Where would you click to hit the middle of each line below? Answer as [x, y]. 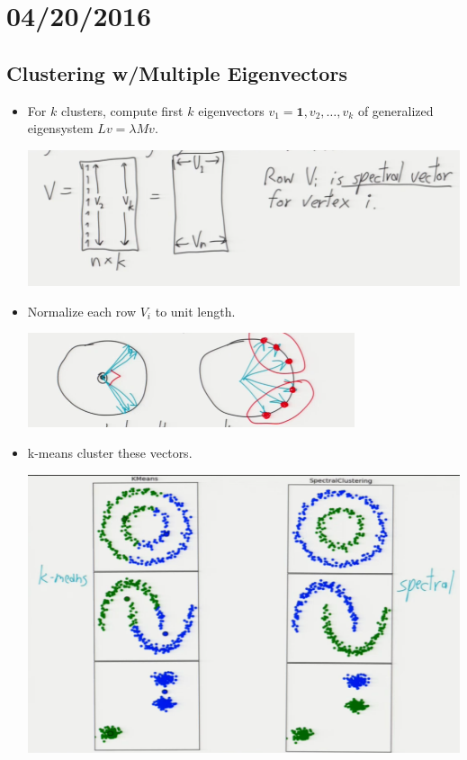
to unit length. [195, 311]
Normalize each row [82, 311]
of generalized [395, 110]
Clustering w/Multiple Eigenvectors [177, 72]
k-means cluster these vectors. [110, 452]
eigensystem [60, 128]
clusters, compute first [122, 110]
